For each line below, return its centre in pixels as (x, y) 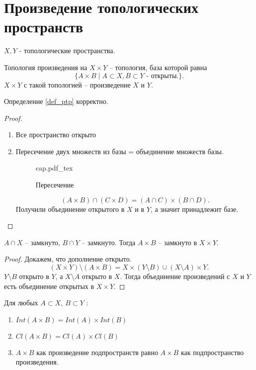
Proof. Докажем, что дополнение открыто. (68, 259)
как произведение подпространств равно (97, 352)
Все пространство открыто (56, 135)
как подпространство (212, 352)
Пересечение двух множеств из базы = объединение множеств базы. (120, 151)
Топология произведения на (46, 67)
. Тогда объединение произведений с (175, 276)
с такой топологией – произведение (77, 84)
